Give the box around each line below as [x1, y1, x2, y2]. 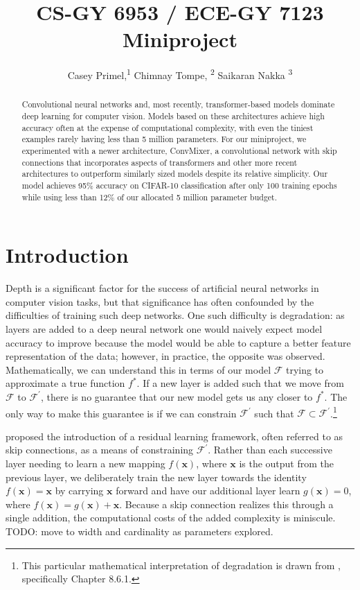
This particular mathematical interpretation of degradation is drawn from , [21, 557, 341, 572]
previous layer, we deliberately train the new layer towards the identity [6, 469, 307, 484]
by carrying [55, 483, 104, 498]
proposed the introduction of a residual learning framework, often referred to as [6, 428, 343, 443]
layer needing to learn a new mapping [6, 455, 165, 470]
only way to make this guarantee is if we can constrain [6, 406, 237, 420]
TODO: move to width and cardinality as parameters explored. [6, 523, 273, 538]
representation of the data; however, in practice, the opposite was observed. [6, 349, 325, 363]
